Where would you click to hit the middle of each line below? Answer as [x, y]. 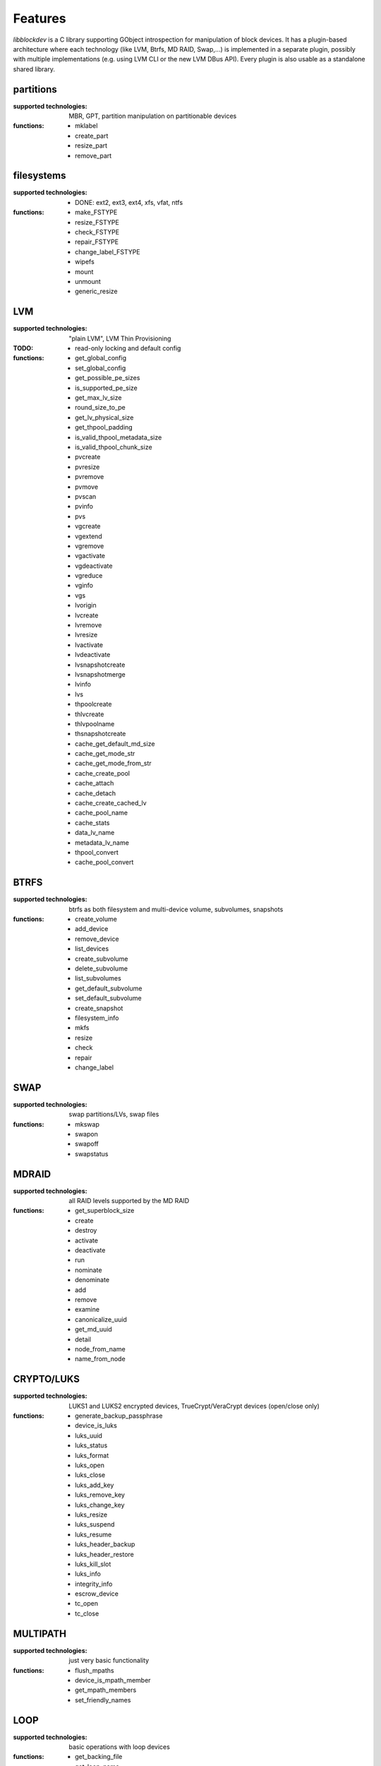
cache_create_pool [103, 773]
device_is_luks [96, 1426]
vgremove [90, 546]
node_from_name [101, 1349]
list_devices [92, 949]
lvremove [89, 625]
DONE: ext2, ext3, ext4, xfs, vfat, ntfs [129, 202]
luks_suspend [95, 1524]
